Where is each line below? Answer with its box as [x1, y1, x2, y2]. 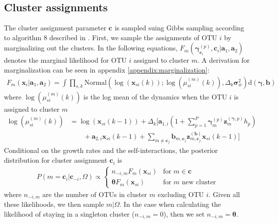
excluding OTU [157, 189, 204, 199]
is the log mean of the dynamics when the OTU [83, 91, 227, 101]
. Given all [208, 189, 240, 199]
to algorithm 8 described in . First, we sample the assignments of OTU [4, 32, 217, 42]
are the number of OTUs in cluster [42, 189, 147, 199]
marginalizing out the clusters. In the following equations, [4, 43, 178, 53]
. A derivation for [197, 55, 250, 65]
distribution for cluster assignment [4, 155, 108, 165]
